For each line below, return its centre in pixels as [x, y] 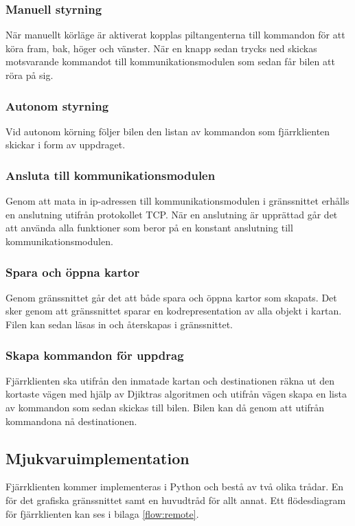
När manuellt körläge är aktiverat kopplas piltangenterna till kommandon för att [175, 35]
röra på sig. [30, 75]
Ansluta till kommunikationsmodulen [111, 175]
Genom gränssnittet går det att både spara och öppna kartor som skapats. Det [171, 297]
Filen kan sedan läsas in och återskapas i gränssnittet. [119, 324]
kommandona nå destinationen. [71, 421]
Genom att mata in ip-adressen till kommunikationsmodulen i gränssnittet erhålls [177, 201]
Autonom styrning [57, 105]
